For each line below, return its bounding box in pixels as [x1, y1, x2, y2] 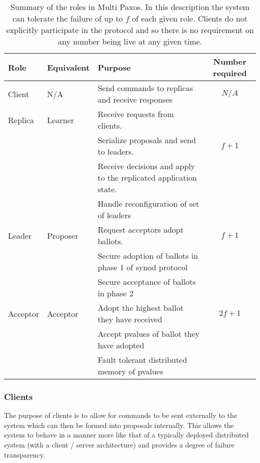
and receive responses [97, 94, 172, 105]
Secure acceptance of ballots [97, 276, 196, 287]
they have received [97, 313, 162, 325]
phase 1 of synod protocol [97, 261, 188, 273]
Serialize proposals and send [97, 134, 196, 146]
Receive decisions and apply [97, 160, 195, 172]
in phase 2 [97, 287, 133, 299]
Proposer [47, 229, 78, 241]
